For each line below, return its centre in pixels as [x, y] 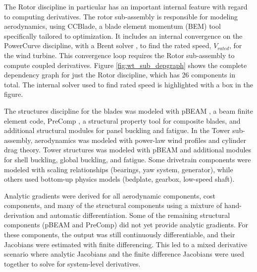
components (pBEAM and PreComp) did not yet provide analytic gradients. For [126, 225]
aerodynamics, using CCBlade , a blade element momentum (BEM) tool [112, 26]
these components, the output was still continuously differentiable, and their [120, 235]
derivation [19, 215]
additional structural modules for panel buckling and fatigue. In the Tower [117, 130]
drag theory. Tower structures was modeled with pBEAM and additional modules [128, 150]
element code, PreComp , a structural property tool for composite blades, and [122, 120]
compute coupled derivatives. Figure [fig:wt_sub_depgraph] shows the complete [126, 65]
